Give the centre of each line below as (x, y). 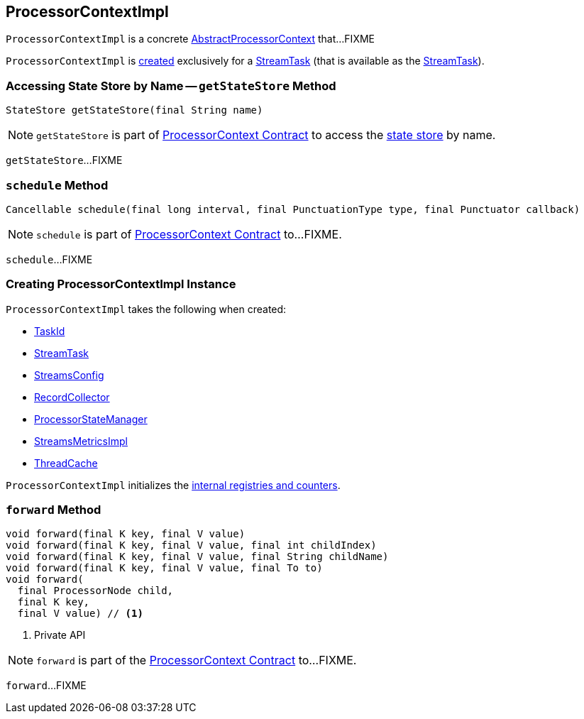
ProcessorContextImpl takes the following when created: (146, 309)
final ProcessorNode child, (95, 591)
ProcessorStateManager (91, 419)
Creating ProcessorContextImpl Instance (121, 284)
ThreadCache (66, 463)
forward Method (54, 510)
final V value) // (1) (80, 614)
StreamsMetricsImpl (81, 441)
